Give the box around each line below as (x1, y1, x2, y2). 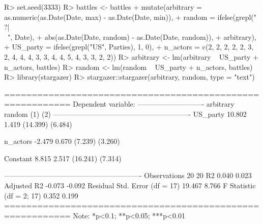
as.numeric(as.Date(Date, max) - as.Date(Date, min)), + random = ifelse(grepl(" (4, 11, 257, 22)
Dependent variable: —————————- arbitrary (73, 98, 235, 109)
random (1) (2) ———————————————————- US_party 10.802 (4, 108, 247, 119)
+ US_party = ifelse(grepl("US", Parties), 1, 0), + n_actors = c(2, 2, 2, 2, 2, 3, (4, 41, 254, 52)
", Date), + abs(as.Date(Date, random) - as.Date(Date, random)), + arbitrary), (7, 31, 256, 42)
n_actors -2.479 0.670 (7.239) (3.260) (4, 136, 120, 146)
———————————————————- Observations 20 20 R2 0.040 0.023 (4, 170, 252, 181)
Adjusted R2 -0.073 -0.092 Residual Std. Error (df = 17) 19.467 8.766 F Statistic (4, 180, 256, 190)
